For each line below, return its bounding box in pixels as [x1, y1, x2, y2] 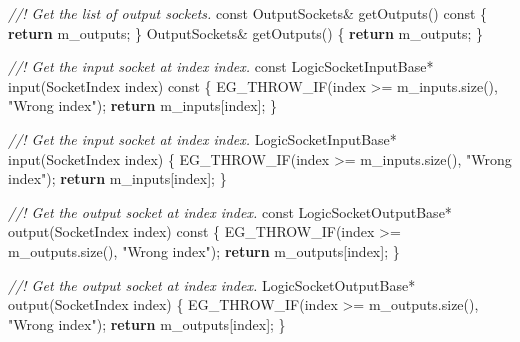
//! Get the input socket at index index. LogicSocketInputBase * [8, 128, 397, 149]
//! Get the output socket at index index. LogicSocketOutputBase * [8, 274, 416, 295]
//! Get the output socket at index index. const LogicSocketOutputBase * [8, 201, 452, 222]
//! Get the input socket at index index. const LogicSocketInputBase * [8, 56, 434, 77]
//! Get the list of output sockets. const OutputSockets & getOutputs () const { [8, 3, 488, 23]
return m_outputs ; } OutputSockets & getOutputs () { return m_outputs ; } [8, 22, 484, 43]
